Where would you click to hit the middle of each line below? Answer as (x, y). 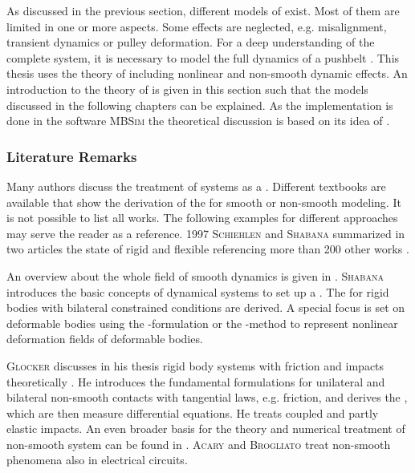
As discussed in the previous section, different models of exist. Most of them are (203, 10)
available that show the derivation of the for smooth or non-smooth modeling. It (204, 202)
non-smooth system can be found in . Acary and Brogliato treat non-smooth (199, 444)
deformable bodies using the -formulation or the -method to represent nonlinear (202, 323)
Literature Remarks (72, 156)
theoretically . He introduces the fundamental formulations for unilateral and (196, 381)
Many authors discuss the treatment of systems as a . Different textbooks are (196, 186)
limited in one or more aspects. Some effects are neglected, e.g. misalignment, (197, 26)
